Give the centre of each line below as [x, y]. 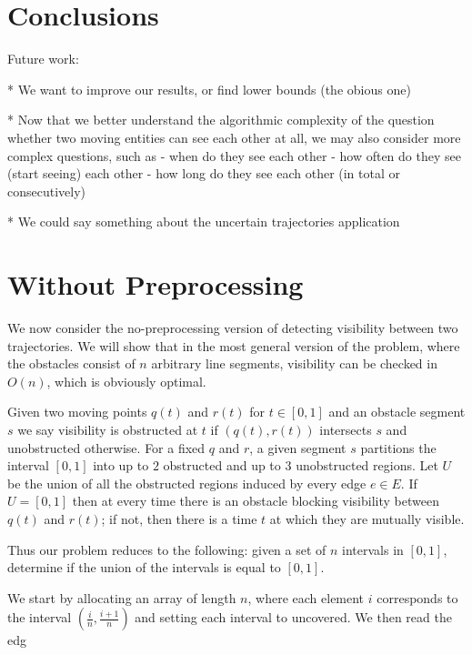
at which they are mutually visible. [367, 518]
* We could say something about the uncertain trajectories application [204, 222]
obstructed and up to [222, 465]
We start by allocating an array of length [122, 597]
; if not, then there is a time [179, 518]
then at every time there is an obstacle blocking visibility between [256, 501]
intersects [346, 429]
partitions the [398, 447]
